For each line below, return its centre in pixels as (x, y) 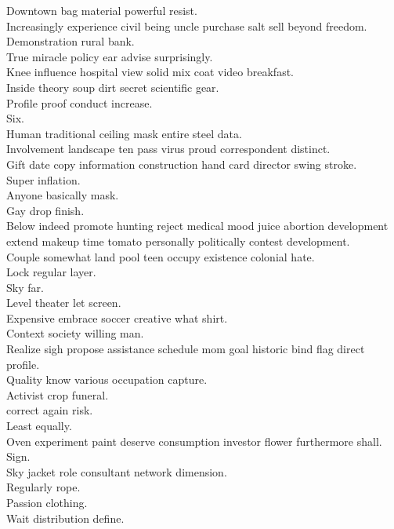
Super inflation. (43, 179)
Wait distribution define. (65, 518)
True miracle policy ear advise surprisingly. (110, 56)
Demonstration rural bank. (70, 41)
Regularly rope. (43, 487)
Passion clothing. (47, 502)
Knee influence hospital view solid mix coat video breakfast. (150, 72)
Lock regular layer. (51, 272)
